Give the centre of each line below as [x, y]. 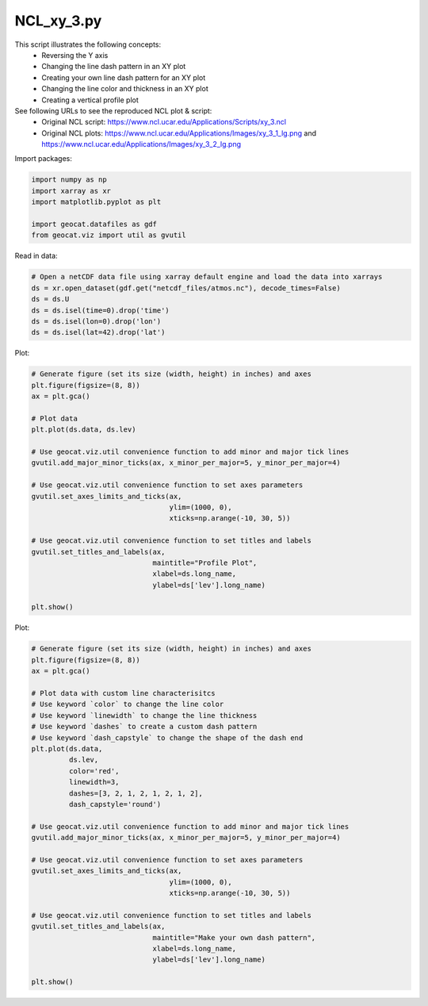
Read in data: [36, 256]
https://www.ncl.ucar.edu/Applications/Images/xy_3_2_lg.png [141, 144]
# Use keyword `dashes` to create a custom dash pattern [144, 727]
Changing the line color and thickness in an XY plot [125, 89]
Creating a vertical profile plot [90, 100]
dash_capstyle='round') [115, 804]
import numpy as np [69, 180]
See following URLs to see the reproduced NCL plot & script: [113, 110]
